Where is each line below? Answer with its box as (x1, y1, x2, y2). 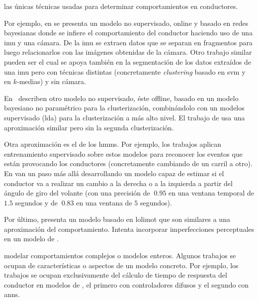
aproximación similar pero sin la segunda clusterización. (4, 122, 174, 132)
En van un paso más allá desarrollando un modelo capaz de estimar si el (4, 168, 224, 178)
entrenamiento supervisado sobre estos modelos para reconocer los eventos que (4, 148, 243, 159)
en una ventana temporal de (169, 188, 255, 198)
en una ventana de (76, 197, 132, 207)
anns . (4, 289, 20, 300)
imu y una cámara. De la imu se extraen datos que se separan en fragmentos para (4, 37, 253, 47)
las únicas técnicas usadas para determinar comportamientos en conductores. (4, 1, 238, 11)
